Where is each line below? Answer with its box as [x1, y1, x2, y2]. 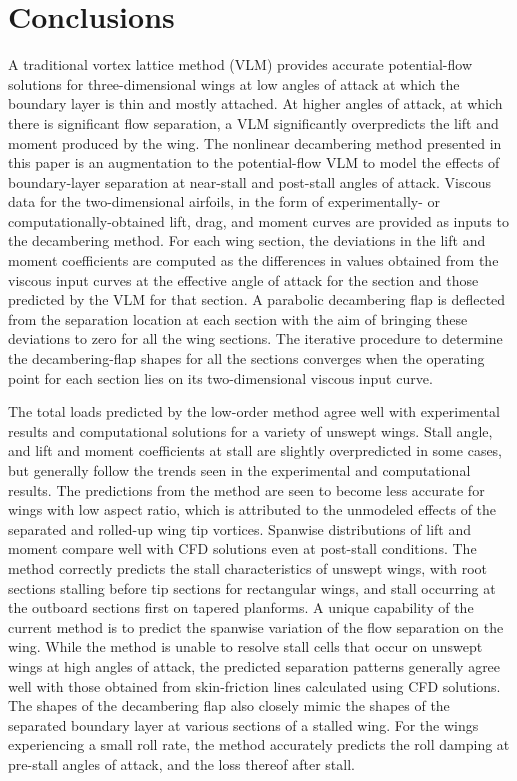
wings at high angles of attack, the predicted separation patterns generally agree [8, 655, 501, 676]
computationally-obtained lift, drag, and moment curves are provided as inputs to [8, 210, 509, 231]
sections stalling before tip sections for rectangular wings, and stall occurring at [8, 577, 496, 598]
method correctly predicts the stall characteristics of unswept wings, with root [8, 557, 488, 578]
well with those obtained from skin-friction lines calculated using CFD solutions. [8, 675, 501, 696]
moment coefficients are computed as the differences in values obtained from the [8, 250, 499, 271]
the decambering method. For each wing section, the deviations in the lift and [8, 230, 486, 251]
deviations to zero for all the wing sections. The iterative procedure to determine [8, 328, 503, 349]
